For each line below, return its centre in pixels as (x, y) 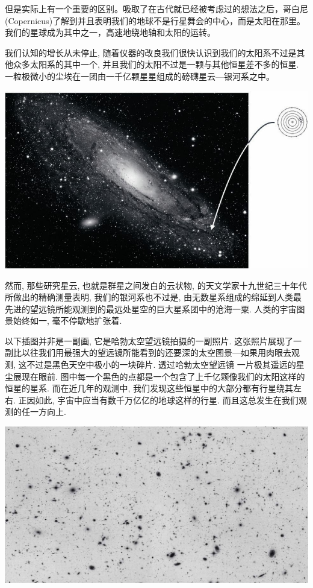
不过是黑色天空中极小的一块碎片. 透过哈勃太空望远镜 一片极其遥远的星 (166, 365)
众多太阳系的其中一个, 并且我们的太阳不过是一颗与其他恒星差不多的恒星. (156, 64)
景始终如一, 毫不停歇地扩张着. (64, 321)
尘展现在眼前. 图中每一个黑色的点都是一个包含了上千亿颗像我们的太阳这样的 (155, 376)
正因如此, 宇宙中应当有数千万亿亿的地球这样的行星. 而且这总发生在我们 (158, 400)
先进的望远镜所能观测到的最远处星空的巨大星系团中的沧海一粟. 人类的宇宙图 (155, 308)
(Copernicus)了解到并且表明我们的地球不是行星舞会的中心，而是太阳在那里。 (155, 20)
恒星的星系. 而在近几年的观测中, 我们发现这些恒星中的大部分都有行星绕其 (149, 388)
